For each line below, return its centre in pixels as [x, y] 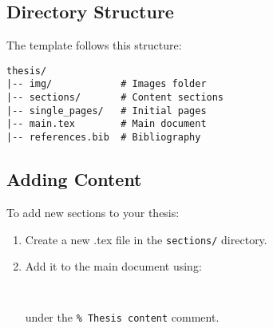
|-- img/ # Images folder [107, 84]
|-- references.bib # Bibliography [104, 138]
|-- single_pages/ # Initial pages [107, 111]
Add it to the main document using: [113, 266]
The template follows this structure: [94, 45]
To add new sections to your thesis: [93, 212]
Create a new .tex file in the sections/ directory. [146, 239]
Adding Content [74, 179]
